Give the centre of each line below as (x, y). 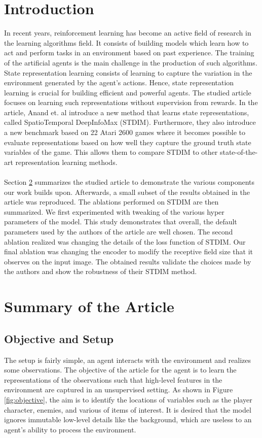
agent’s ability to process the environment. (70, 429)
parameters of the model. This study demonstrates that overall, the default (121, 222)
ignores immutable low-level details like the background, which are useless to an (128, 419)
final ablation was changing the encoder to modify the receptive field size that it (129, 251)
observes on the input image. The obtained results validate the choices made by (128, 261)
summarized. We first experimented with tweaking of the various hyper (114, 211)
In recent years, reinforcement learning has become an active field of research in (128, 33)
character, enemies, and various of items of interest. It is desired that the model (128, 409)
